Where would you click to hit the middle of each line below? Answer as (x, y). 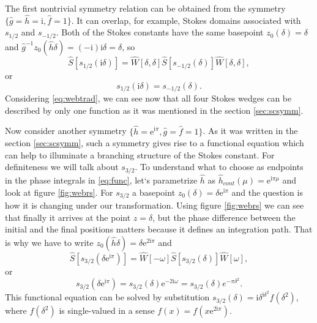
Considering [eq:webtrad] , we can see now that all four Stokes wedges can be (148, 98)
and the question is (267, 192)
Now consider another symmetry (66, 131)
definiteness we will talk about (62, 167)
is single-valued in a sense (107, 310)
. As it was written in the (250, 131)
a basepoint (154, 192)
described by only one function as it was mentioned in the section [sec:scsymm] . (154, 110)
